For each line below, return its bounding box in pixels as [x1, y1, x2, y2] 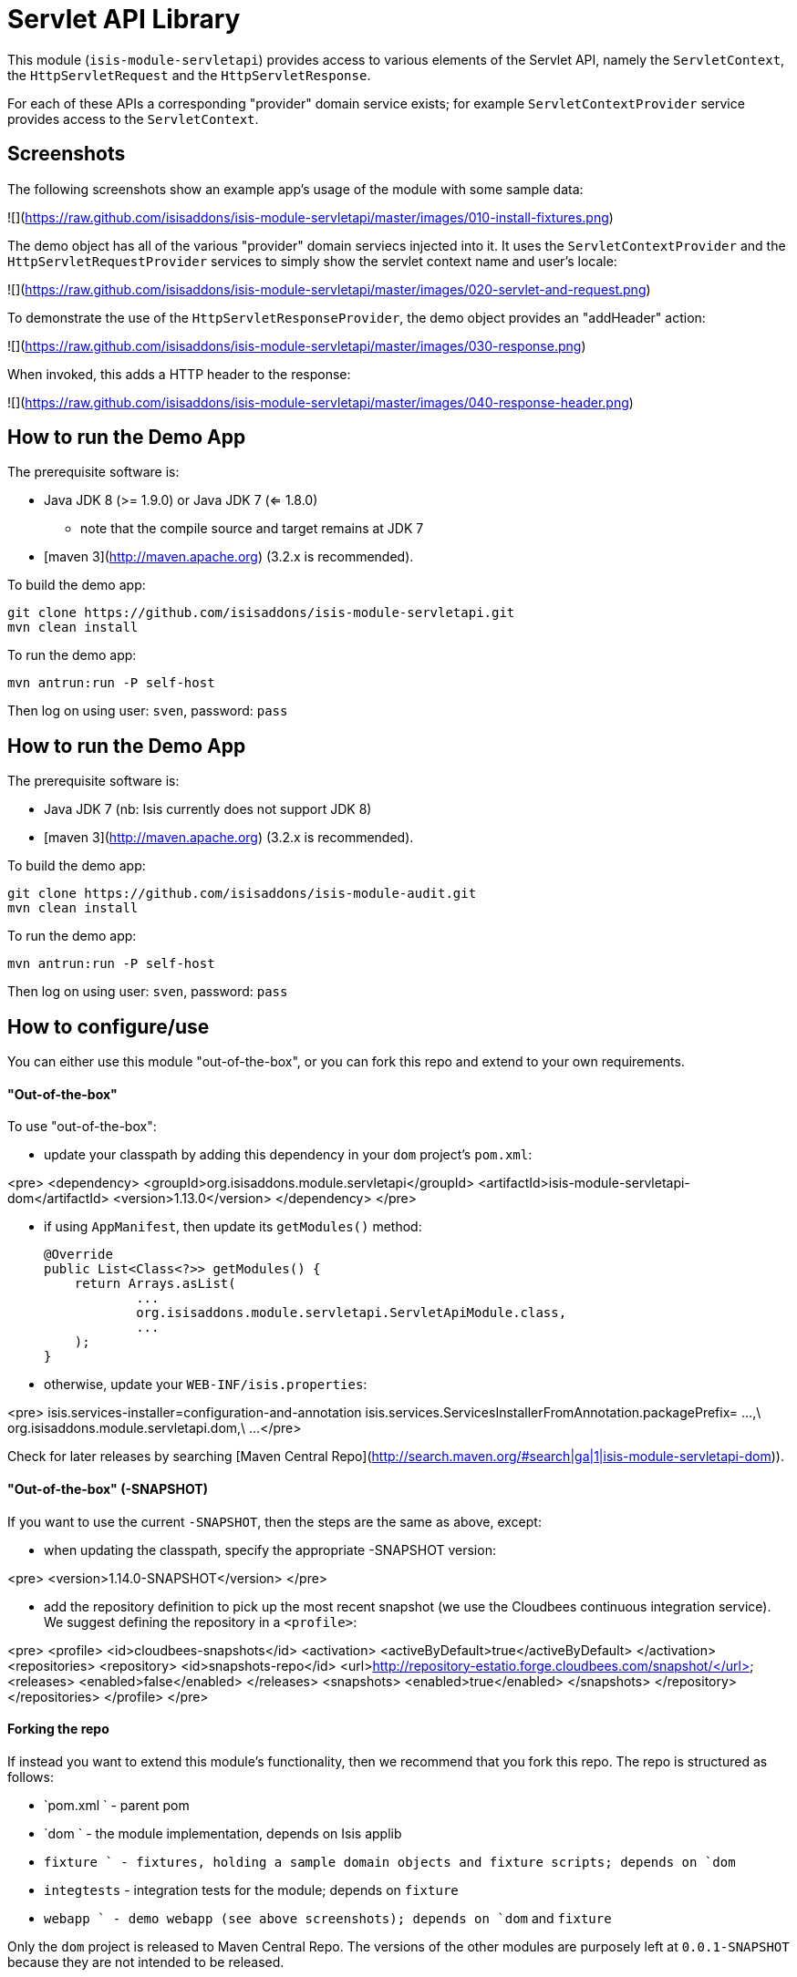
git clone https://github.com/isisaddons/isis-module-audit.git [7, 886, 477, 901]
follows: [7, 1768, 54, 1785]
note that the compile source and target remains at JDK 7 [80, 520, 424, 537]
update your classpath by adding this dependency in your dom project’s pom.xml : [44, 1147, 533, 1163]
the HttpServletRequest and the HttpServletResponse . [7, 67, 371, 83]
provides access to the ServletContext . [7, 110, 259, 127]
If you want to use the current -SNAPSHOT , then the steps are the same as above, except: [7, 1513, 542, 1529]
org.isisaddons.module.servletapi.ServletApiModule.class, [136, 1305, 567, 1321]
